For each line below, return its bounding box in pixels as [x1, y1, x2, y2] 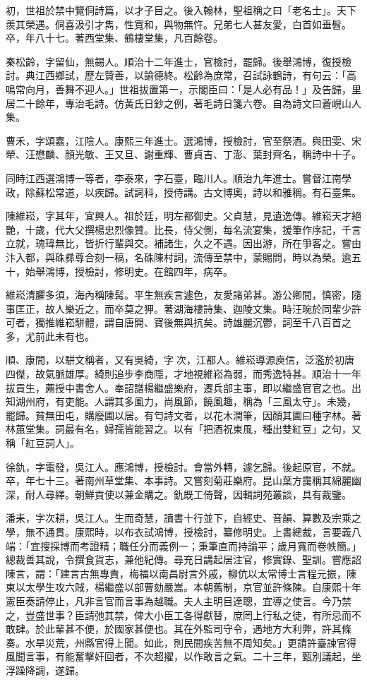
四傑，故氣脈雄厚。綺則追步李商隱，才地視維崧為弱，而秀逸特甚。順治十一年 [6, 366, 361, 381]
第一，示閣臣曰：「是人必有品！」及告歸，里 [158, 81, 361, 96]
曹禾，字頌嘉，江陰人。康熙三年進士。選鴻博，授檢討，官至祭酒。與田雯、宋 [6, 133, 361, 148]
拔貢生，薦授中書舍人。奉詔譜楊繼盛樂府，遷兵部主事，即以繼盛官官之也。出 [6, 380, 361, 395]
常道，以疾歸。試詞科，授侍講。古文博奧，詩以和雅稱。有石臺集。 [54, 184, 361, 199]
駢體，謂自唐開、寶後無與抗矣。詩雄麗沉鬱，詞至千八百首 [74, 315, 342, 330]
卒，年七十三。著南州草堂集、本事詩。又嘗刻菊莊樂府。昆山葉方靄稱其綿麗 [6, 473, 351, 488]
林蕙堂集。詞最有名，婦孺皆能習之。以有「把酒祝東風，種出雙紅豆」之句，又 [6, 421, 361, 436]
